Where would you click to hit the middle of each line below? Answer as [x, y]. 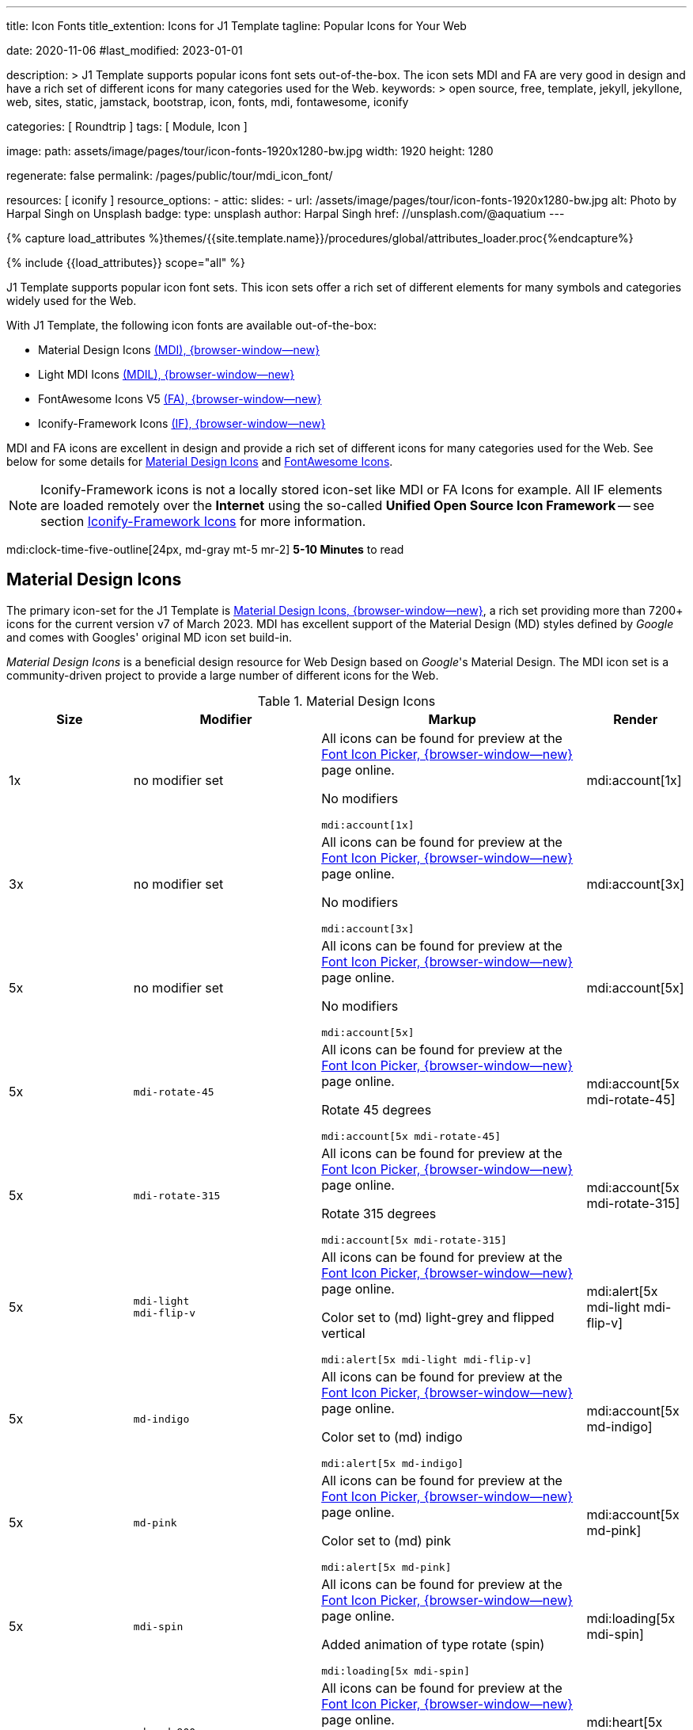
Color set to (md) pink [386, 1540]
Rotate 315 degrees [379, 1213]
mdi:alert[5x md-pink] [386, 1567]
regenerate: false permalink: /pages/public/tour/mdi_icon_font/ [170, 175]
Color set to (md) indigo [392, 1437]
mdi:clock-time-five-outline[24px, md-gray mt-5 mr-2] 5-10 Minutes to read [205, 549]
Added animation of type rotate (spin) [433, 1644]
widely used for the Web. [72, 301]
